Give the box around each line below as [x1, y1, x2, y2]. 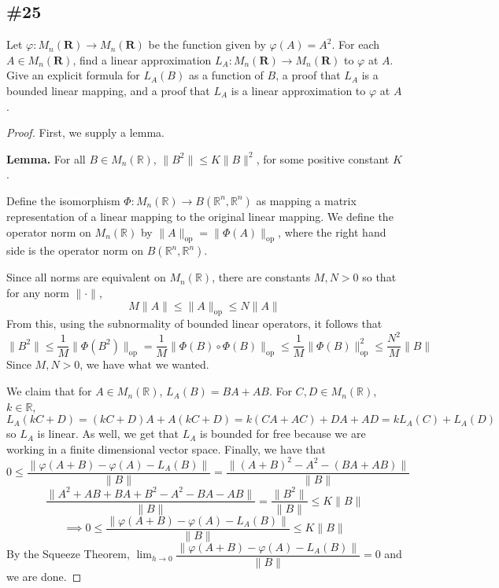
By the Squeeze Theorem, [6, 546, 130, 562]
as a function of [188, 67, 264, 83]
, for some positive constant [256, 150, 390, 167]
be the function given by [148, 36, 266, 53]
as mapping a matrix [256, 192, 357, 208]
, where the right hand [278, 223, 386, 240]
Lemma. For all [6, 150, 86, 167]
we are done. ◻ [6, 568, 82, 584]
